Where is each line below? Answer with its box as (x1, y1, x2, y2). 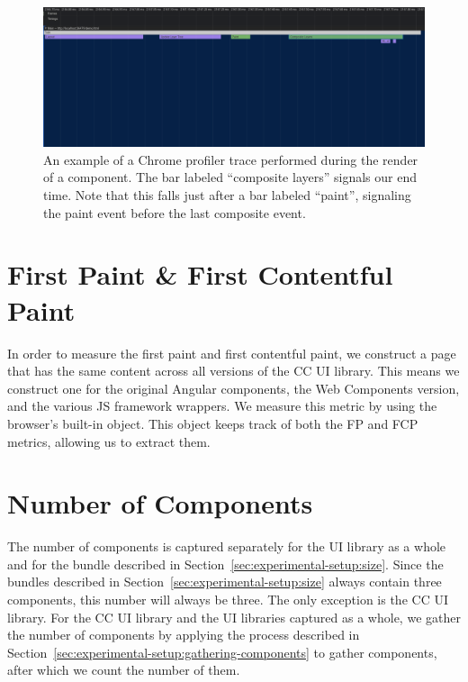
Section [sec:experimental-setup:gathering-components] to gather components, (7, 642, 437, 661)
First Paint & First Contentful (7, 256, 393, 293)
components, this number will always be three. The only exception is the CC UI (7, 590, 448, 609)
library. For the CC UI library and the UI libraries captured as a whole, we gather (7, 607, 461, 626)
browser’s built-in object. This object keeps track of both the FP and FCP (7, 414, 418, 432)
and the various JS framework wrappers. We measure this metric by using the (7, 396, 437, 415)
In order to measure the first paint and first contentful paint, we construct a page (7, 343, 456, 362)
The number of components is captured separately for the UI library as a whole (7, 537, 446, 556)
